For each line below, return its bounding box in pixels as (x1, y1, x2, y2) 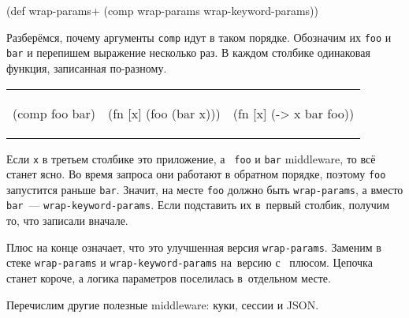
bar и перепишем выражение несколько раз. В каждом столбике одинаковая (6, 44, 370, 61)
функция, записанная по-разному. (6, 59, 167, 76)
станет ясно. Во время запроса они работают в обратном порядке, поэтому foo (6, 166, 386, 182)
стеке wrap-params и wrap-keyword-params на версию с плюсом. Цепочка (6, 254, 373, 271)
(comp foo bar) (13, 103, 95, 122)
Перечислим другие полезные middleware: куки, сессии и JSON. (6, 296, 319, 312)
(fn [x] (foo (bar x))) (107, 103, 221, 122)
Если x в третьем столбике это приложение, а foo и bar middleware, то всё (6, 150, 376, 166)
